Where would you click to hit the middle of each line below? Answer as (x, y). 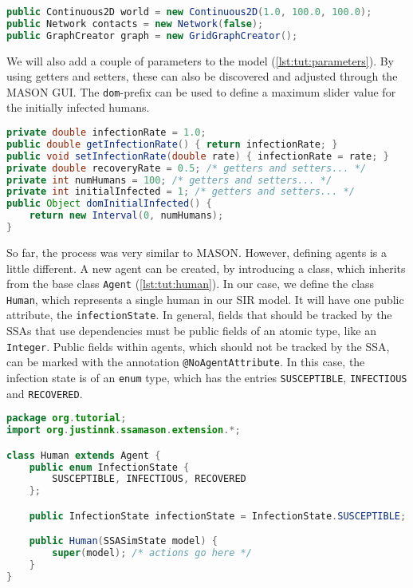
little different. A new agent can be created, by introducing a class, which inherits (206, 268)
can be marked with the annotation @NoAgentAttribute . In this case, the (186, 362)
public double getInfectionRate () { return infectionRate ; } (172, 144)
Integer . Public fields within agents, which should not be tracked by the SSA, (198, 346)
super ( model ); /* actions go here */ (152, 553)
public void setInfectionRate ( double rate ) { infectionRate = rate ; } (198, 156)
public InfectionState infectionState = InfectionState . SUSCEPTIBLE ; (218, 516)
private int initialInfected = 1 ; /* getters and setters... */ (181, 192)
